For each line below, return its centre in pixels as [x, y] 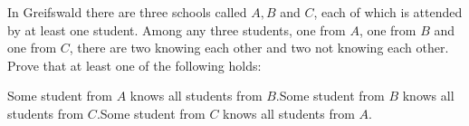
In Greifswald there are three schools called [127, 12]
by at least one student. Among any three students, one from [177, 29]
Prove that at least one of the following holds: [134, 65]
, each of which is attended [388, 12]
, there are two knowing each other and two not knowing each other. [259, 48]
